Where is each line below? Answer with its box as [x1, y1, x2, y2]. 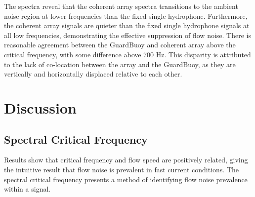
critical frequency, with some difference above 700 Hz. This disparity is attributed [4, 49, 251, 59]
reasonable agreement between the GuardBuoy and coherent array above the [4, 39, 236, 50]
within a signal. [4, 184, 51, 194]
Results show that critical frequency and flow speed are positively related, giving [4, 155, 248, 165]
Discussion [4, 97, 77, 118]
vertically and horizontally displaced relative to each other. [4, 69, 182, 79]
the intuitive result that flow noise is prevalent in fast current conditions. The [4, 164, 239, 174]
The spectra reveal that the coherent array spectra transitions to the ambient [4, 1, 238, 11]
